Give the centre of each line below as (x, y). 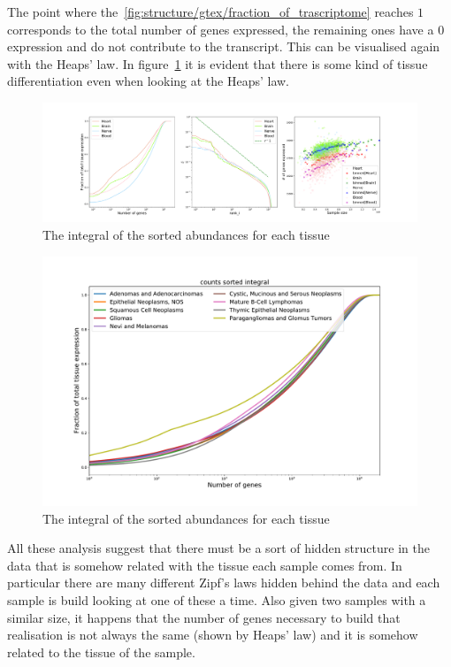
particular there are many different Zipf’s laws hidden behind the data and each (224, 583)
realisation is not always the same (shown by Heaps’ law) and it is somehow (213, 635)
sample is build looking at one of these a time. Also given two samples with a (217, 599)
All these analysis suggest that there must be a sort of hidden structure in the (218, 548)
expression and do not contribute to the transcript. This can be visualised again (224, 46)
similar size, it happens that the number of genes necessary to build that (204, 617)
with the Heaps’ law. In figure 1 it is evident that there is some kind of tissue (218, 63)
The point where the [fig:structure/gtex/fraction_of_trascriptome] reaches (210, 11)
